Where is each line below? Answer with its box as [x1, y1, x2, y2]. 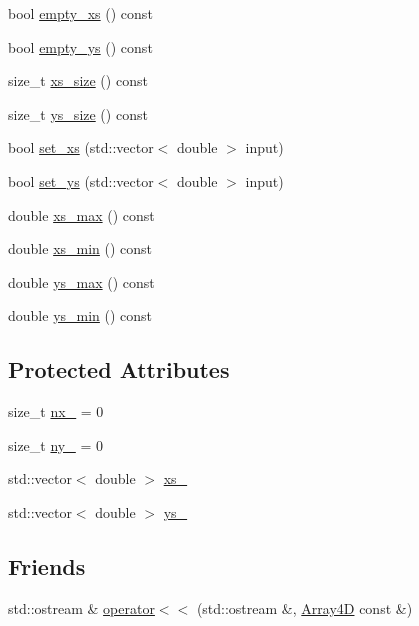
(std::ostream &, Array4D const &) [196, 597, 413, 618]
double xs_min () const [8, 238, 153, 259]
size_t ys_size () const [8, 103, 148, 124]
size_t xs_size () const [8, 70, 148, 91]
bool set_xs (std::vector [8, 137, 154, 158]
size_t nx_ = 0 [8, 401, 104, 422]
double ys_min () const [8, 305, 153, 326]
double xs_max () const [8, 204, 155, 225]
